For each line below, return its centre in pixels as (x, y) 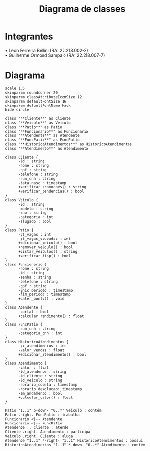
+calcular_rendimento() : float (51, 316)
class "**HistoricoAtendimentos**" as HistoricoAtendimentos (69, 144)
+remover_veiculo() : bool (45, 247)
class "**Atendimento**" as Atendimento (47, 148)
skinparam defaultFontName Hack (38, 106)
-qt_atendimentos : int (42, 346)
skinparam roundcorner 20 (31, 93)
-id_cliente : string (40, 376)
